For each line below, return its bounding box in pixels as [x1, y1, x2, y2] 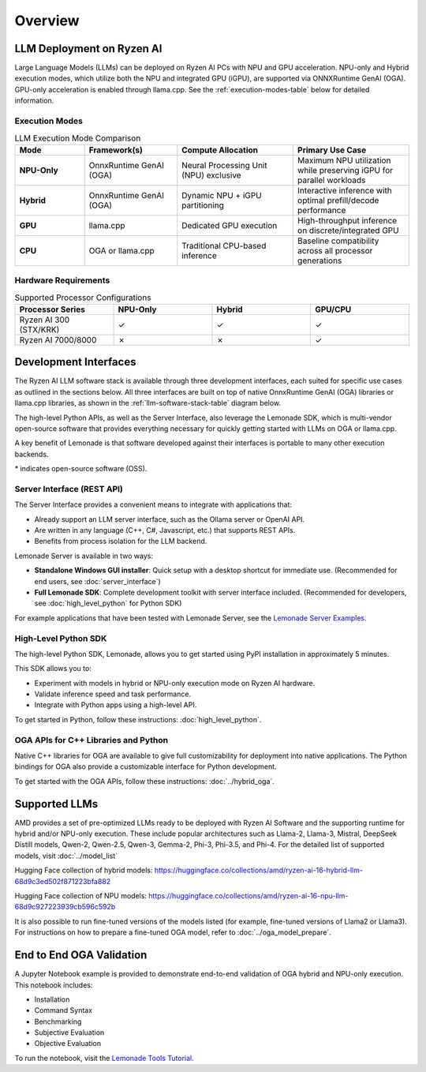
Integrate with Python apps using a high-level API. [34, 700, 197, 710]
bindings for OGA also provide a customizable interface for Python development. [14, 762, 277, 771]
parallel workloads [297, 174, 366, 186]
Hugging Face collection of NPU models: [14, 891, 148, 901]
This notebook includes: [14, 980, 93, 990]
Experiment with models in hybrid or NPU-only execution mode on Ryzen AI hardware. [34, 678, 316, 688]
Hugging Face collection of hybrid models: [14, 865, 153, 875]
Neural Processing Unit [181, 159, 267, 171]
